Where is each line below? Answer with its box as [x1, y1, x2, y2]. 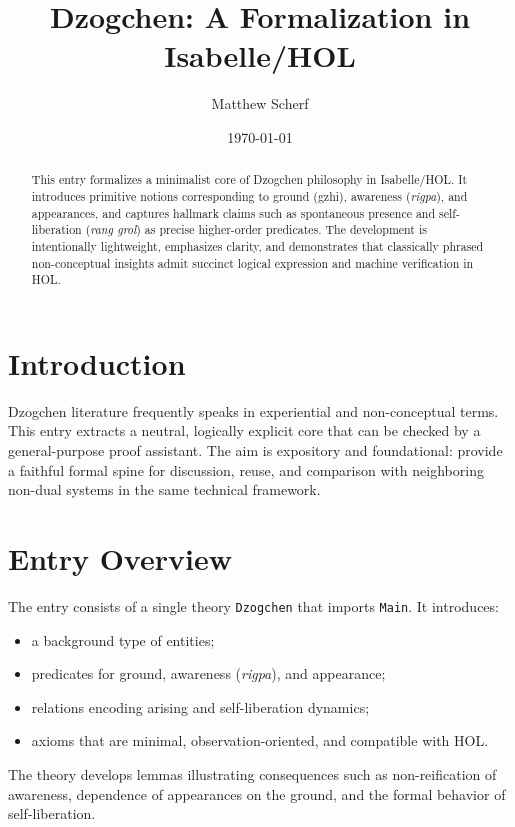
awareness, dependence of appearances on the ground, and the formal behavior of [8, 783, 506, 804]
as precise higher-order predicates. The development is [144, 221, 427, 238]
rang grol [90, 221, 137, 238]
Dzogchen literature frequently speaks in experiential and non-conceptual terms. [8, 400, 499, 421]
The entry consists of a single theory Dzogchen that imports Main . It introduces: [8, 595, 499, 616]
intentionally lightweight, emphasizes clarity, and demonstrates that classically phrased [31, 237, 484, 254]
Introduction [8, 342, 186, 383]
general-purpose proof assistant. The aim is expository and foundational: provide [8, 440, 503, 461]
